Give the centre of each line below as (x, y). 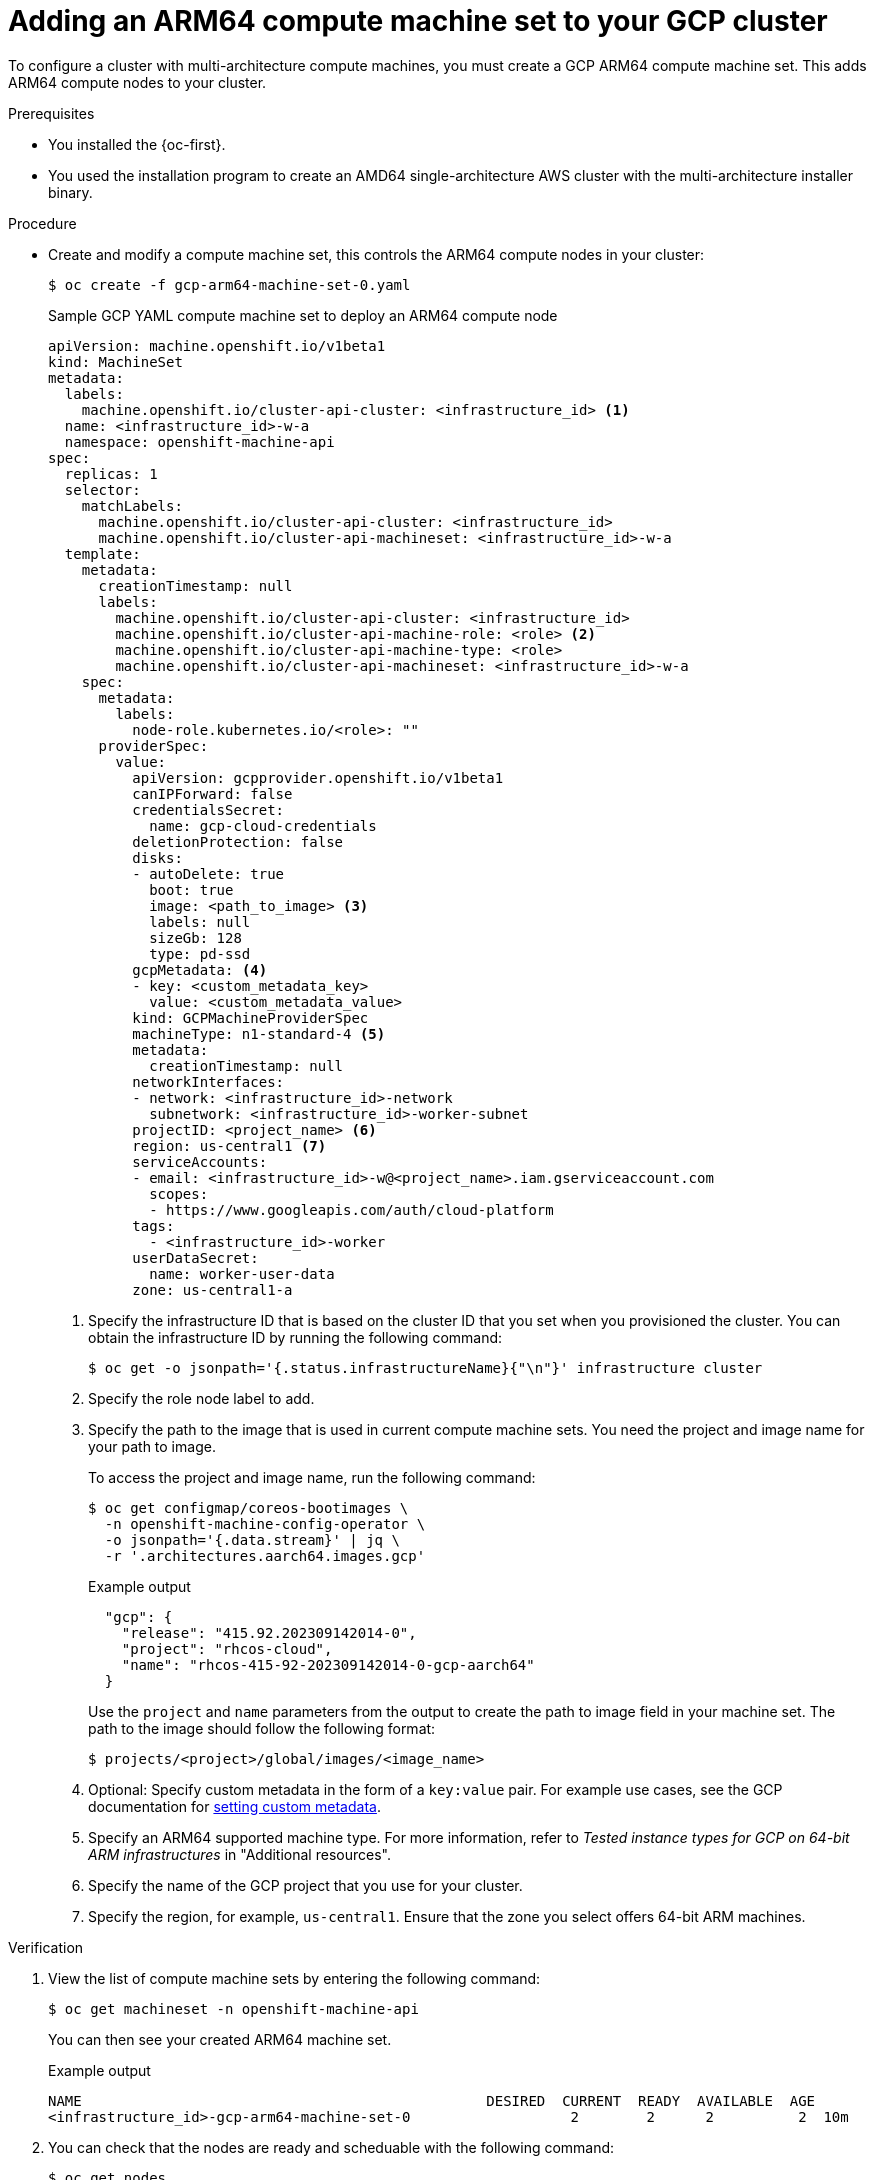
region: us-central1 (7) (229, 1145)
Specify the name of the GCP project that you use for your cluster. (305, 1885)
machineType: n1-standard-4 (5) (259, 1033)
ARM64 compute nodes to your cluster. (137, 82)
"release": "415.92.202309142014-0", (269, 1632)
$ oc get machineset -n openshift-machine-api (233, 2008)
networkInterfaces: (208, 1081)
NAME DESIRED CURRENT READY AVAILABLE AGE (432, 2100)
